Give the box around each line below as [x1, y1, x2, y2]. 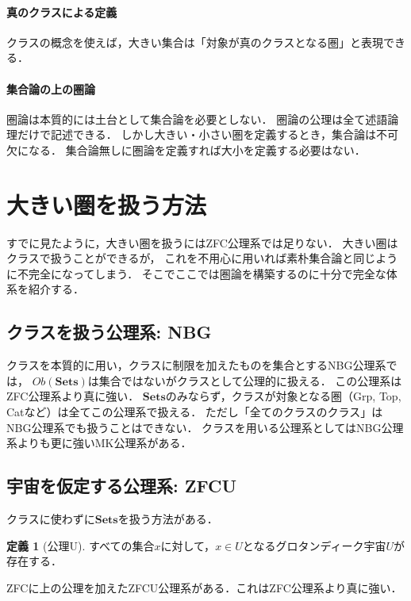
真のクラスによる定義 [6, 3, 117, 20]
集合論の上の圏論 [6, 80, 95, 97]
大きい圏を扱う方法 [6, 188, 207, 220]
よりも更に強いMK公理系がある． [17, 434, 192, 451]
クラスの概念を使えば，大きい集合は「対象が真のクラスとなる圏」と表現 [6, 33, 384, 50]
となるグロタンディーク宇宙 [242, 537, 386, 553]
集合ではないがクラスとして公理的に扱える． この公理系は [98, 372, 402, 389]
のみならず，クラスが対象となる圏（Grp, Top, [165, 388, 401, 404]
